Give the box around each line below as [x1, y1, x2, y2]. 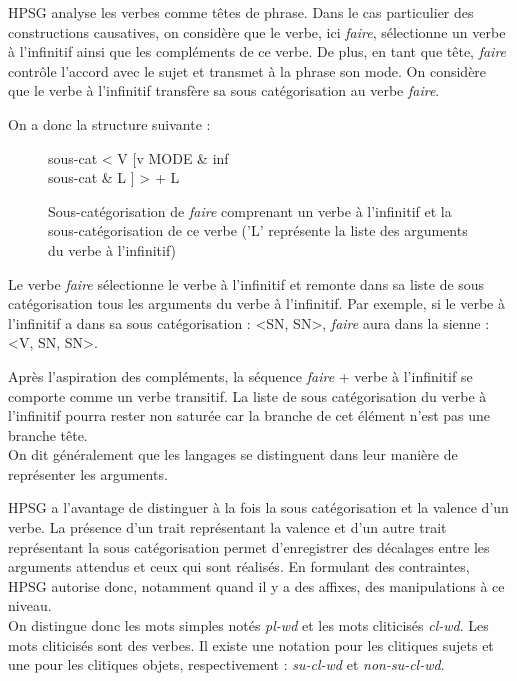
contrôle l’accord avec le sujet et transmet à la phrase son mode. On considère [8, 60, 487, 81]
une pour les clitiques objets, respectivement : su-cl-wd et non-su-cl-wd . [8, 654, 445, 675]
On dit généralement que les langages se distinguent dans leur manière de [8, 444, 458, 465]
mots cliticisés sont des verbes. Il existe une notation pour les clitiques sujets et [8, 634, 494, 655]
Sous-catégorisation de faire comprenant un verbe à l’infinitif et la [48, 200, 452, 221]
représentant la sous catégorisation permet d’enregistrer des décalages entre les [8, 536, 490, 557]
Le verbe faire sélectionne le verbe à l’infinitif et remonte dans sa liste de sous [8, 273, 485, 294]
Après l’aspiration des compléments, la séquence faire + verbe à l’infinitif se [8, 365, 473, 386]
